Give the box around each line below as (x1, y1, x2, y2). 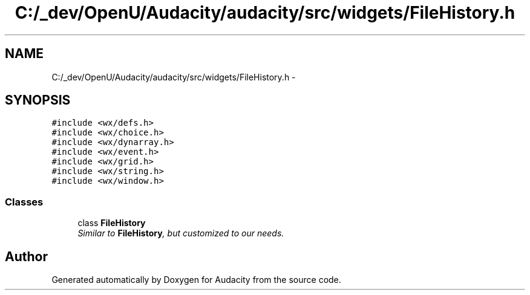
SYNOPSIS (5, 92, 71, 108)
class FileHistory (77, 218, 146, 229)
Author (5, 248, 48, 264)
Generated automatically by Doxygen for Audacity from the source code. (51, 274, 341, 285)
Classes (5, 195, 44, 208)
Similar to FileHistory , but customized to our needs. (77, 228, 284, 239)
